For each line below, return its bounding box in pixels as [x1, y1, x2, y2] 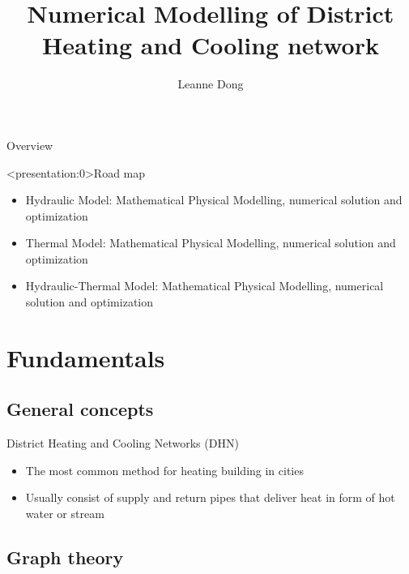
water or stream [25, 505, 104, 522]
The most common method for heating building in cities [25, 461, 304, 478]
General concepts [6, 396, 154, 422]
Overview [6, 136, 53, 153]
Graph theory [6, 545, 124, 569]
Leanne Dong [177, 75, 244, 92]
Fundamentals [6, 341, 165, 374]
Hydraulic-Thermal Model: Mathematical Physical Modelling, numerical [25, 277, 384, 294]
